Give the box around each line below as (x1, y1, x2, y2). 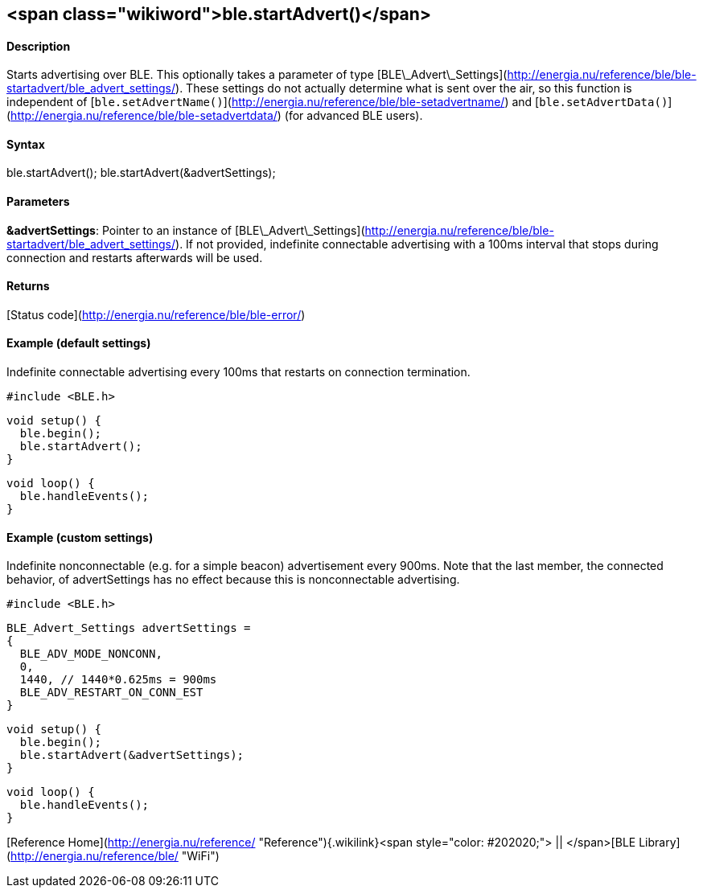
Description (6, 39, 71, 53)
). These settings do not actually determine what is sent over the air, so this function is (175, 81, 632, 96)
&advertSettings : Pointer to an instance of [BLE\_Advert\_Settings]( (6, 223, 365, 237)
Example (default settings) (6, 336, 151, 351)
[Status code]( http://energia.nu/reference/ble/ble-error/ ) (6, 307, 306, 322)
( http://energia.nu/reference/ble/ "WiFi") (6, 849, 220, 863)
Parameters (6, 195, 70, 209)
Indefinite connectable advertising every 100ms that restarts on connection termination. (6, 365, 471, 379)
